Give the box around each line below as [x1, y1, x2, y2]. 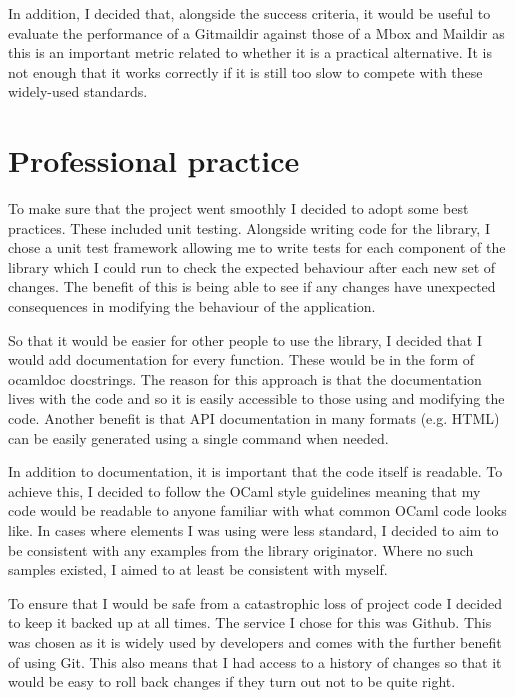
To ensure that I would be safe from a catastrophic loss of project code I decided [8, 592, 503, 613]
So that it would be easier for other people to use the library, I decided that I [8, 329, 483, 350]
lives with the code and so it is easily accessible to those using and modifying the [8, 388, 505, 409]
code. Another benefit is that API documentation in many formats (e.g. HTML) [8, 408, 500, 429]
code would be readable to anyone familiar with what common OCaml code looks [8, 500, 507, 521]
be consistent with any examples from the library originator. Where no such [8, 539, 474, 560]
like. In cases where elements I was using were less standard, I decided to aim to [8, 520, 499, 540]
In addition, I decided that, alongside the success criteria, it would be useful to [8, 3, 491, 23]
